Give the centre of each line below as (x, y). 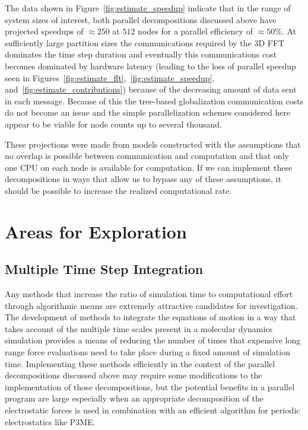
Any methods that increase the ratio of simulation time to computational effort (149, 294)
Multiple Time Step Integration (104, 269)
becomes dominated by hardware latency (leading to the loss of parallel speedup (150, 66)
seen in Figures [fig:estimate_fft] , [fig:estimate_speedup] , (110, 77)
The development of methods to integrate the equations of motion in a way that (150, 317)
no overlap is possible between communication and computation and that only (147, 156)
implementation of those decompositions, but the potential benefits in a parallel (150, 386)
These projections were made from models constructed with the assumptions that (153, 144)
